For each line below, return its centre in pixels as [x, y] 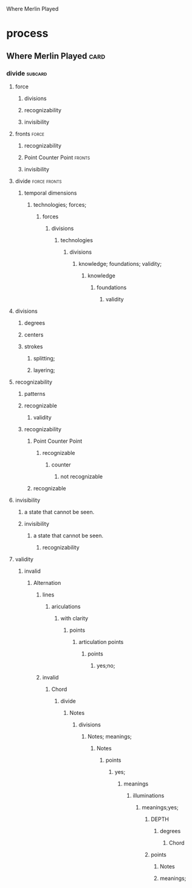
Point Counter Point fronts [57, 157]
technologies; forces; [60, 204]
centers [34, 334]
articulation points [101, 642]
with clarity [74, 618]
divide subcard [27, 73]
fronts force [29, 134]
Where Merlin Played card [56, 56]
